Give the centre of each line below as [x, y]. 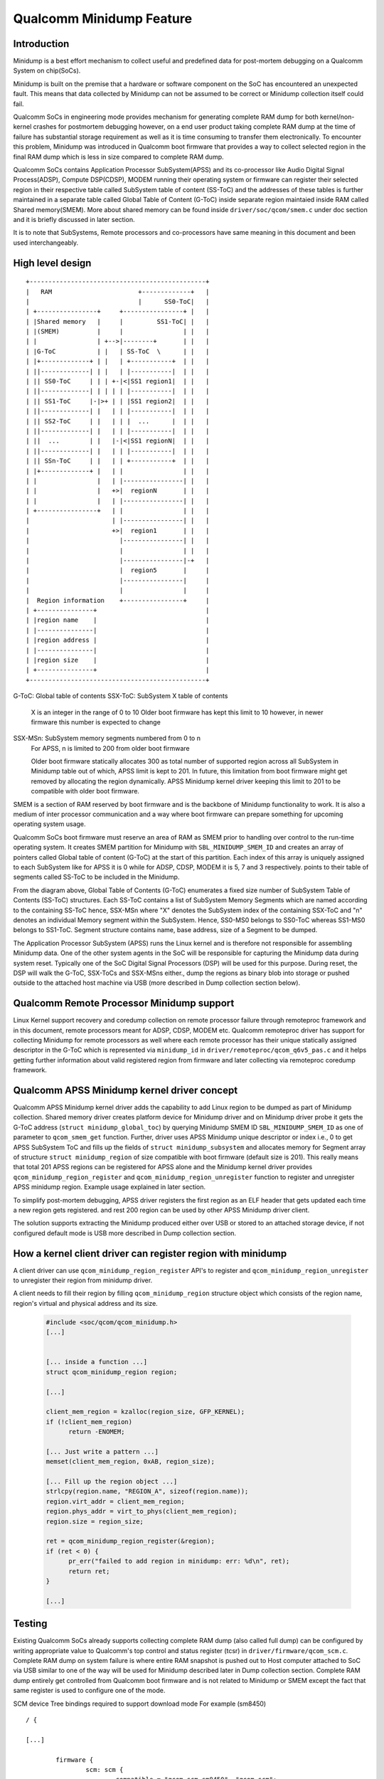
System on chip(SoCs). [47, 70]
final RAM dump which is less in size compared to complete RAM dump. [118, 157]
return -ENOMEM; [97, 1432]
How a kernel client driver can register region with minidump [150, 1253]
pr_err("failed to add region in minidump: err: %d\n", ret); [179, 1561]
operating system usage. [49, 824]
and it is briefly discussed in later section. [74, 219]
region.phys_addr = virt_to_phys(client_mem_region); [142, 1511]
